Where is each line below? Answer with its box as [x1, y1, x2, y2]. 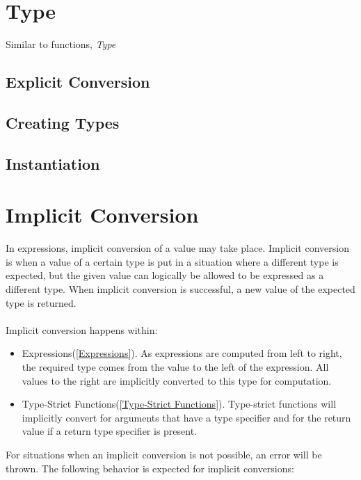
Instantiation [6, 152, 100, 174]
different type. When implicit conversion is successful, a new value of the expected [6, 281, 355, 296]
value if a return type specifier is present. [22, 424, 198, 438]
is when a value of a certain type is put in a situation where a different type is [6, 254, 339, 269]
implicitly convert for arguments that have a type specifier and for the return [22, 410, 351, 424]
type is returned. [6, 295, 77, 310]
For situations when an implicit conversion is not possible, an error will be [6, 447, 322, 461]
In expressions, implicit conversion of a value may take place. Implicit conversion [6, 241, 349, 255]
